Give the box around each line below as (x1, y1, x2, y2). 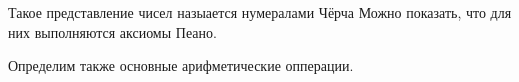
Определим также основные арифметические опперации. (8, 55, 354, 76)
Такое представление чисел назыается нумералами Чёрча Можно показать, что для (8, 2, 512, 22)
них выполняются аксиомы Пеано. (8, 21, 217, 42)
